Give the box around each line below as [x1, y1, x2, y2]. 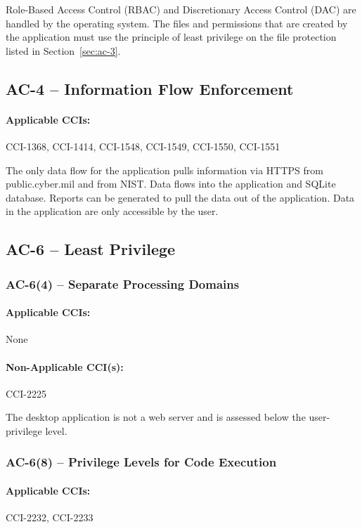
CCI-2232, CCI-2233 [6, 510, 93, 525]
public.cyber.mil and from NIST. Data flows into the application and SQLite [6, 176, 336, 191]
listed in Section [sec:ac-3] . [6, 43, 121, 58]
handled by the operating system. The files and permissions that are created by [6, 15, 348, 30]
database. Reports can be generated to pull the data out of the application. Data [6, 190, 355, 204]
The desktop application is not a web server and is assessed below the [6, 410, 306, 424]
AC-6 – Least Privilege [6, 238, 176, 260]
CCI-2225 [6, 386, 46, 400]
